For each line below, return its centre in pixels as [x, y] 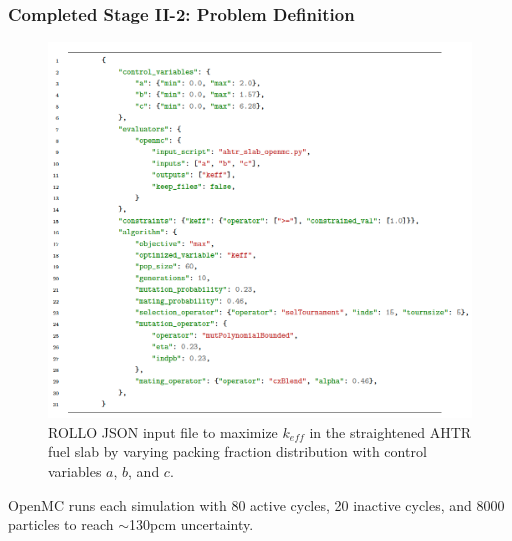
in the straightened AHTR [390, 431]
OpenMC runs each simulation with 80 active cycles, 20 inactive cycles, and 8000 [256, 504]
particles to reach [61, 524]
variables [75, 470]
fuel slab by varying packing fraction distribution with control [237, 451]
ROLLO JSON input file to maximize [163, 431]
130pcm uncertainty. [191, 524]
